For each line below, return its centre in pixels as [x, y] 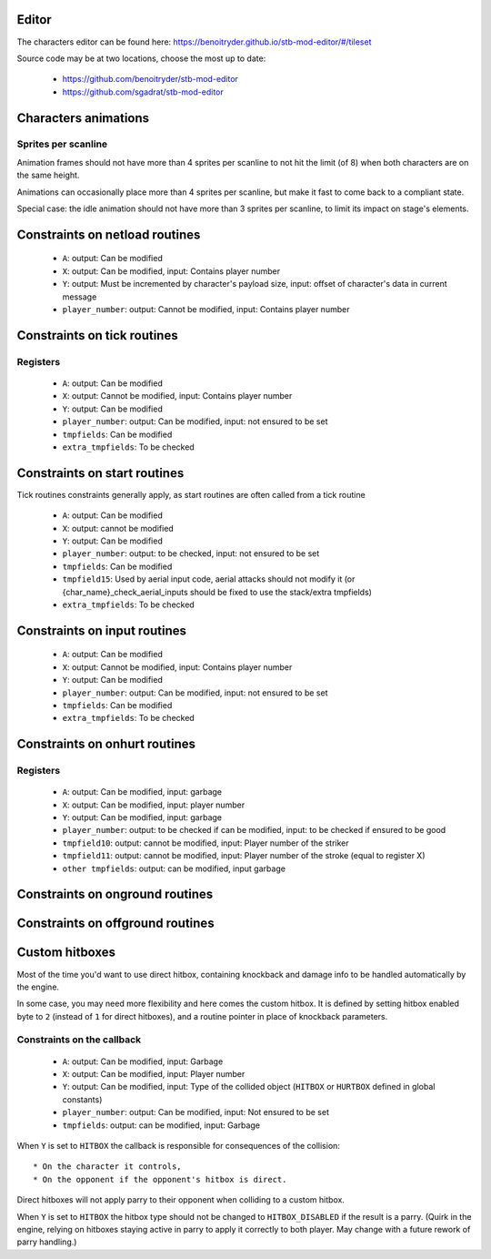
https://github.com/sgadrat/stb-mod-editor [143, 92]
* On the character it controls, [107, 1167]
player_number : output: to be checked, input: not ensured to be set [191, 553]
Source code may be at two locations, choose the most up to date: [141, 58]
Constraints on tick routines [97, 335]
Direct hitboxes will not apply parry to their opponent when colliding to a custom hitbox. [181, 1200]
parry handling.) [47, 1242]
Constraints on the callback [79, 1040]
